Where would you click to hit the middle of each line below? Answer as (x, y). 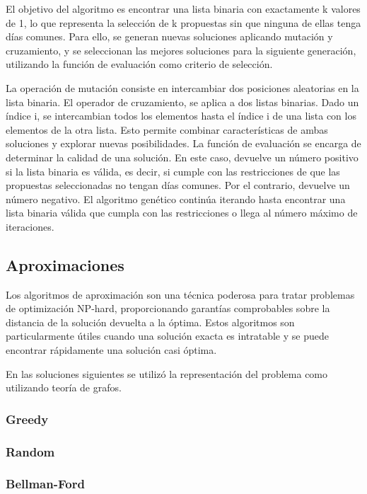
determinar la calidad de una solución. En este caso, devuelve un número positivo (182, 157)
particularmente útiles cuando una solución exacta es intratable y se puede (167, 336)
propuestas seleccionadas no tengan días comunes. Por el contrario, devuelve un (178, 185)
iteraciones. (30, 226)
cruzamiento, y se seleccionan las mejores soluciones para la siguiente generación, (181, 50)
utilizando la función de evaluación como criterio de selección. (139, 64)
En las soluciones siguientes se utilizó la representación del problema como (167, 373)
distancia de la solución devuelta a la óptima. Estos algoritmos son (150, 322)
